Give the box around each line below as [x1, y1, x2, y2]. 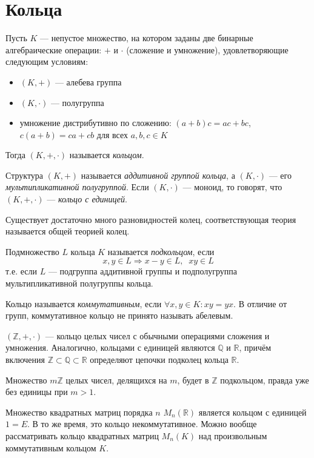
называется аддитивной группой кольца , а [81, 168, 235, 181]
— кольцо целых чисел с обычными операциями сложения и [45, 329, 270, 342]
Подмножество [5, 245, 59, 257]
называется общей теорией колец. [5, 225, 130, 237]
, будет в [177, 373, 209, 386]
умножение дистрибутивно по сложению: [19, 116, 172, 129]
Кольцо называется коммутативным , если [5, 297, 162, 310]
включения [5, 353, 45, 365]
